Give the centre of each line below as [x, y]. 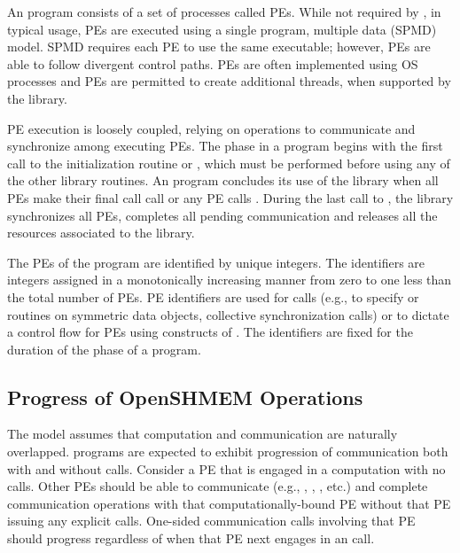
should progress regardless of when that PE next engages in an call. [191, 538]
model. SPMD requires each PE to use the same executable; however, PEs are [219, 47]
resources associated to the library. [101, 233]
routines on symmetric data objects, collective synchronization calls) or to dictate [228, 314]
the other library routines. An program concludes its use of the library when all [223, 180]
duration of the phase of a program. [104, 349]
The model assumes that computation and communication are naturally [203, 434]
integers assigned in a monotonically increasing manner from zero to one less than [230, 280]
